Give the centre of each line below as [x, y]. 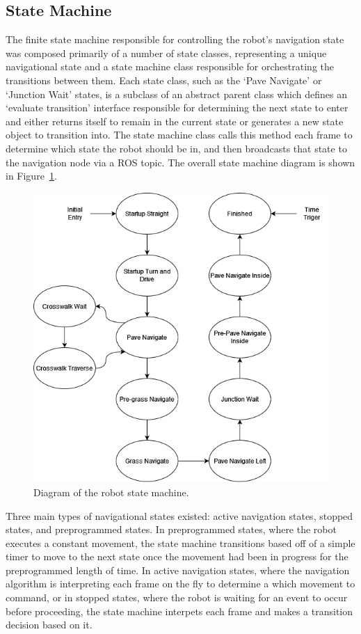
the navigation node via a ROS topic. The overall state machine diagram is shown [180, 162]
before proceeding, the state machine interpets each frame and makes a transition [179, 611]
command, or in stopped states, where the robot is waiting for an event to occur [177, 597]
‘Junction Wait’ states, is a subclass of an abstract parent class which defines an [177, 94]
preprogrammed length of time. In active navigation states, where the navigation [178, 570]
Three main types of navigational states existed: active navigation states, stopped [179, 515]
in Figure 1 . [31, 176]
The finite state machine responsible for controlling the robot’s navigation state [175, 39]
